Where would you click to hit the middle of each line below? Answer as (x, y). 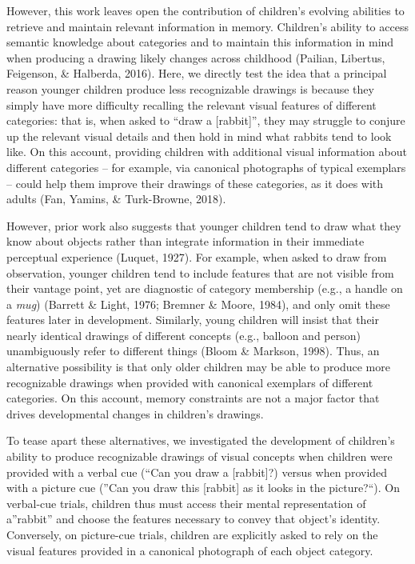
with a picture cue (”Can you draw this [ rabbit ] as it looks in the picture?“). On (204, 488)
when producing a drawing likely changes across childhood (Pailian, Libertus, (196, 57)
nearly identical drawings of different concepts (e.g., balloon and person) (184, 335)
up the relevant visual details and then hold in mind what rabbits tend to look (199, 136)
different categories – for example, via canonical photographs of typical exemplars (206, 167)
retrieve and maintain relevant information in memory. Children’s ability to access (207, 26)
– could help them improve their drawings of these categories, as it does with (195, 183)
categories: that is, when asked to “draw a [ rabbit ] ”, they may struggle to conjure (206, 120)
